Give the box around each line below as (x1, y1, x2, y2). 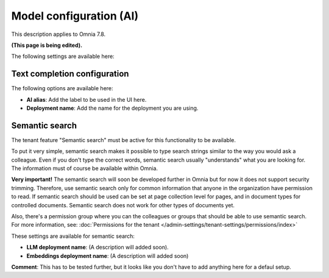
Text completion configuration (11, 69, 129, 79)
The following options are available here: (11, 85, 113, 92)
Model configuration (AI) (11, 9, 139, 23)
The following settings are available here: (11, 52, 115, 60)
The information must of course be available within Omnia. (11, 165, 158, 172)
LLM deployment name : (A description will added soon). (26, 244, 169, 251)
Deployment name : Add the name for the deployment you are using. (26, 104, 199, 112)
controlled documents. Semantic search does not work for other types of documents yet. (11, 201, 235, 208)
